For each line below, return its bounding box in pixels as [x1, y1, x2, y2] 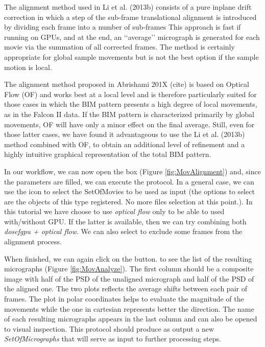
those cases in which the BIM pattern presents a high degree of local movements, [4, 99, 257, 109]
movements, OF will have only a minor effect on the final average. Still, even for [4, 119, 255, 129]
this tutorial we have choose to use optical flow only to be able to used [4, 206, 225, 217]
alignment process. [4, 236, 62, 247]
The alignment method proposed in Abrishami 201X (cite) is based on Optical [4, 79, 249, 89]
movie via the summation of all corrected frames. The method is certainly [4, 41, 235, 52]
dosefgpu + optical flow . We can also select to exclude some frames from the [4, 226, 243, 237]
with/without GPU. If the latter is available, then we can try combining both [4, 216, 247, 226]
